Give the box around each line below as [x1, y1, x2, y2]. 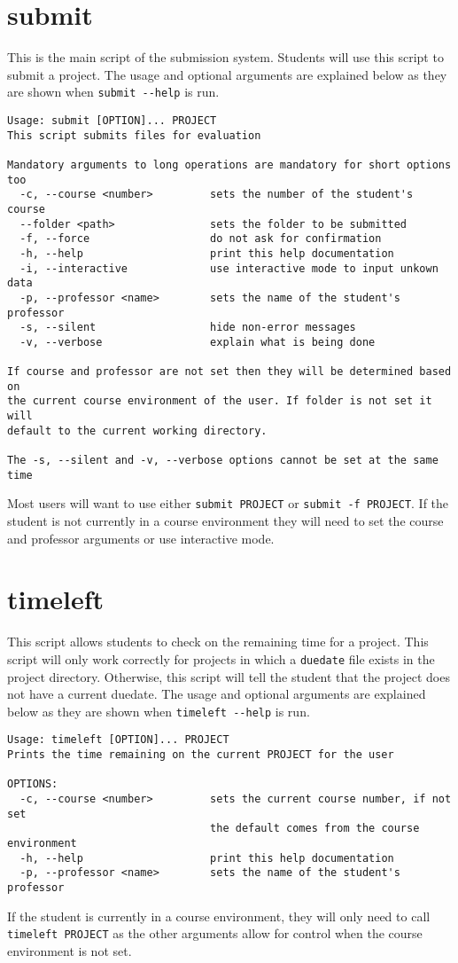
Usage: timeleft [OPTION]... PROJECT [7, 733, 229, 747]
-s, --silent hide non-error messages [19, 321, 356, 334]
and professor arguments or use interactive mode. [7, 528, 275, 547]
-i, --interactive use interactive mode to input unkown [19, 262, 439, 275]
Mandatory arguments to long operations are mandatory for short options [7, 158, 452, 171]
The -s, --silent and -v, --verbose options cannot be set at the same [7, 454, 439, 467]
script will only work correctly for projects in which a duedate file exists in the [7, 649, 435, 668]
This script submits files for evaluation [7, 129, 261, 142]
